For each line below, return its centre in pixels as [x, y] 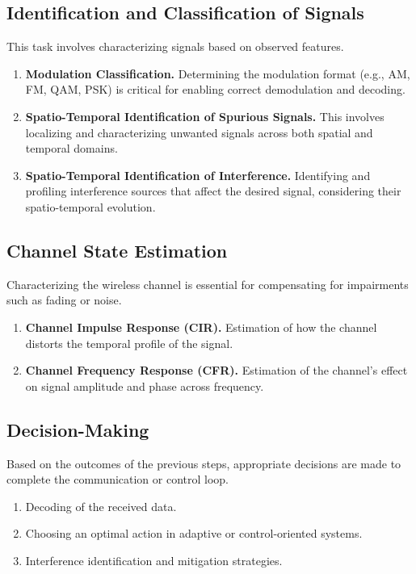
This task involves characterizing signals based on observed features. [175, 46]
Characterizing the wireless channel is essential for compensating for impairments [208, 284]
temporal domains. [71, 148]
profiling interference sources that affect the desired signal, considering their [213, 191]
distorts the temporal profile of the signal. [129, 343]
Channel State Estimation [117, 250]
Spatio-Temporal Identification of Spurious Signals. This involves [205, 116]
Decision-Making [78, 429]
